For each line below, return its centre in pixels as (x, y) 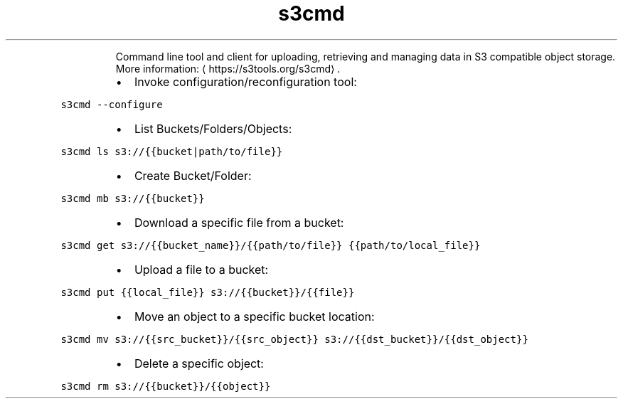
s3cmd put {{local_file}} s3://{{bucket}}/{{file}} (208, 292)
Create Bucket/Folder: (193, 175)
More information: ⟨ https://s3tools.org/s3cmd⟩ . (228, 68)
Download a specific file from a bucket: (239, 222)
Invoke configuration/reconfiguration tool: (245, 81)
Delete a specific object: (199, 363)
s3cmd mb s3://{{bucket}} (133, 198)
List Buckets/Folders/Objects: (213, 128)
